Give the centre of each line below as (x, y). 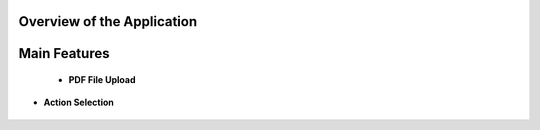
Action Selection (79, 102)
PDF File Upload (102, 80)
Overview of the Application (108, 21)
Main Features (64, 53)
